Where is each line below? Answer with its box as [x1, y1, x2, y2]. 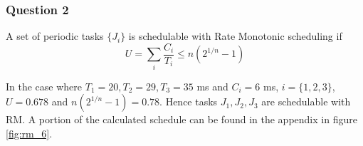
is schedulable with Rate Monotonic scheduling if [128, 28, 342, 43]
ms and [196, 78, 228, 93]
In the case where [6, 78, 83, 93]
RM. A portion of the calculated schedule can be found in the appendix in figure [6, 112, 357, 127]
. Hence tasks [159, 94, 218, 109]
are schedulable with [261, 94, 351, 109]
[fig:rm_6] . [6, 125, 53, 140]
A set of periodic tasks [6, 28, 104, 43]
